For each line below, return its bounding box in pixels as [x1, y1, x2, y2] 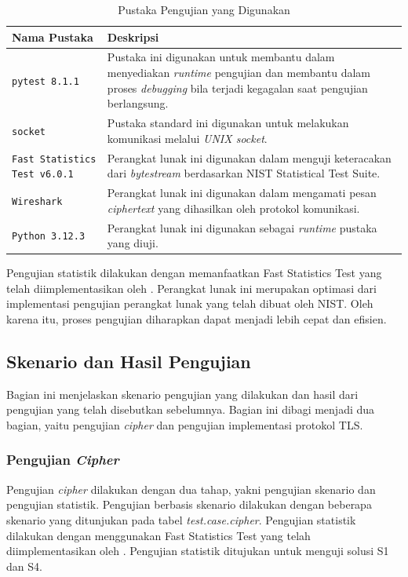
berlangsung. [107, 95, 169, 111]
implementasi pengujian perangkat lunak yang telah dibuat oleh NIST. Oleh [6, 295, 373, 312]
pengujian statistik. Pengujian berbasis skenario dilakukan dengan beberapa [6, 496, 372, 513]
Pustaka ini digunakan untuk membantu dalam [107, 49, 335, 65]
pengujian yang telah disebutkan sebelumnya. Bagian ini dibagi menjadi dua [6, 401, 375, 418]
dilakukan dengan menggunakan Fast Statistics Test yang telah [6, 527, 311, 543]
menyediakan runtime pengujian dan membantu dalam [107, 64, 371, 81]
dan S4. [6, 557, 42, 574]
